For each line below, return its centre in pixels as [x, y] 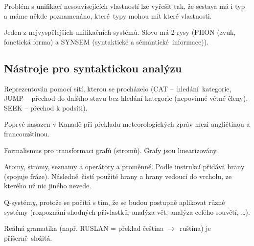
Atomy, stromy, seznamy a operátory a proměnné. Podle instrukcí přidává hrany [124, 167]
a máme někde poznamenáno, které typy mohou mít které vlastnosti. [108, 15]
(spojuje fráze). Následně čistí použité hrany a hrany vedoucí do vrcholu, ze [118, 176]
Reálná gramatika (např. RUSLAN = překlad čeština [84, 228]
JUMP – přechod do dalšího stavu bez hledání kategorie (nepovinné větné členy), [126, 98]
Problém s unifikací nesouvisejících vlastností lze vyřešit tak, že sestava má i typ [125, 6]
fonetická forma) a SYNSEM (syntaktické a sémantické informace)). [106, 41]
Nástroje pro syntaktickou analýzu [93, 68]
